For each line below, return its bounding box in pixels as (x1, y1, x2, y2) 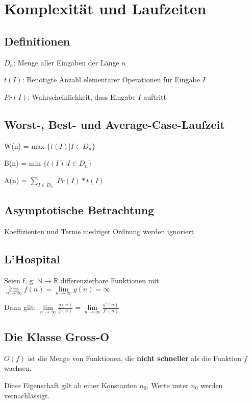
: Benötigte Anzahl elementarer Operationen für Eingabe (22, 74, 200, 85)
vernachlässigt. (4, 390, 50, 400)
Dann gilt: (4, 302, 36, 312)
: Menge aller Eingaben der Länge (13, 57, 119, 68)
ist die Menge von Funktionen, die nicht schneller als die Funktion (28, 352, 241, 363)
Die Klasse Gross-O (4, 328, 110, 344)
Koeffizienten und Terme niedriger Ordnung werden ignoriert (4, 226, 194, 237)
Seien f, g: (4, 275, 35, 285)
